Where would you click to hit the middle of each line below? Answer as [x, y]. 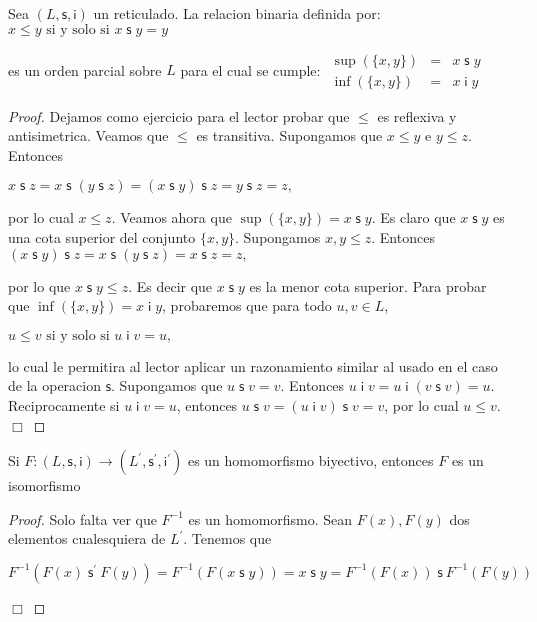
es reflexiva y [417, 115]
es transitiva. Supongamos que [289, 135]
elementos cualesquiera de [87, 538]
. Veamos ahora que [171, 217]
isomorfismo [44, 485]
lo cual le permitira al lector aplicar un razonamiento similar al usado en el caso [253, 365]
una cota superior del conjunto [102, 237]
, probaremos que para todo [247, 305]
